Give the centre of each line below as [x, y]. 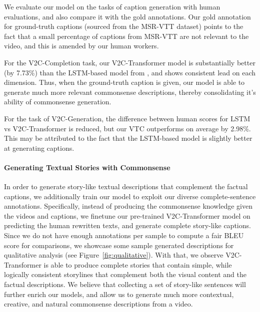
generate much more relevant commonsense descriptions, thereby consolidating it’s [130, 92]
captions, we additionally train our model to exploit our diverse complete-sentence [130, 196]
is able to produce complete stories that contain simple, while [138, 264]
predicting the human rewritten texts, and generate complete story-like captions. [127, 225]
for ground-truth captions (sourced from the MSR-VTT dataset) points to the [124, 26]
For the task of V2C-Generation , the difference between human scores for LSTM [127, 118]
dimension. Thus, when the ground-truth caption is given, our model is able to [124, 82]
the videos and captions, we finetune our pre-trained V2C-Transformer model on [127, 215]
